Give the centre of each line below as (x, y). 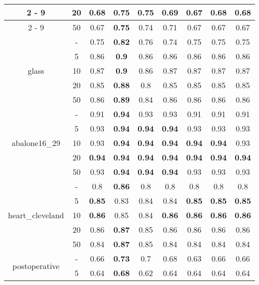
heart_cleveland (36, 215)
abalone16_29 (36, 143)
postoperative (36, 266)
